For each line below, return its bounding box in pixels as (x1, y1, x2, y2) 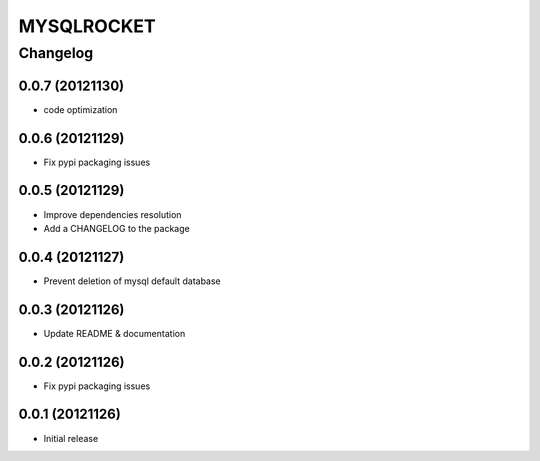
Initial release (43, 432, 99, 444)
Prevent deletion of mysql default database (43, 275, 222, 287)
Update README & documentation (43, 327, 186, 339)
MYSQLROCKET (18, 15, 156, 37)
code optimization (43, 103, 118, 115)
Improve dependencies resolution (43, 208, 182, 220)
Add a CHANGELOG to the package (43, 222, 190, 234)
